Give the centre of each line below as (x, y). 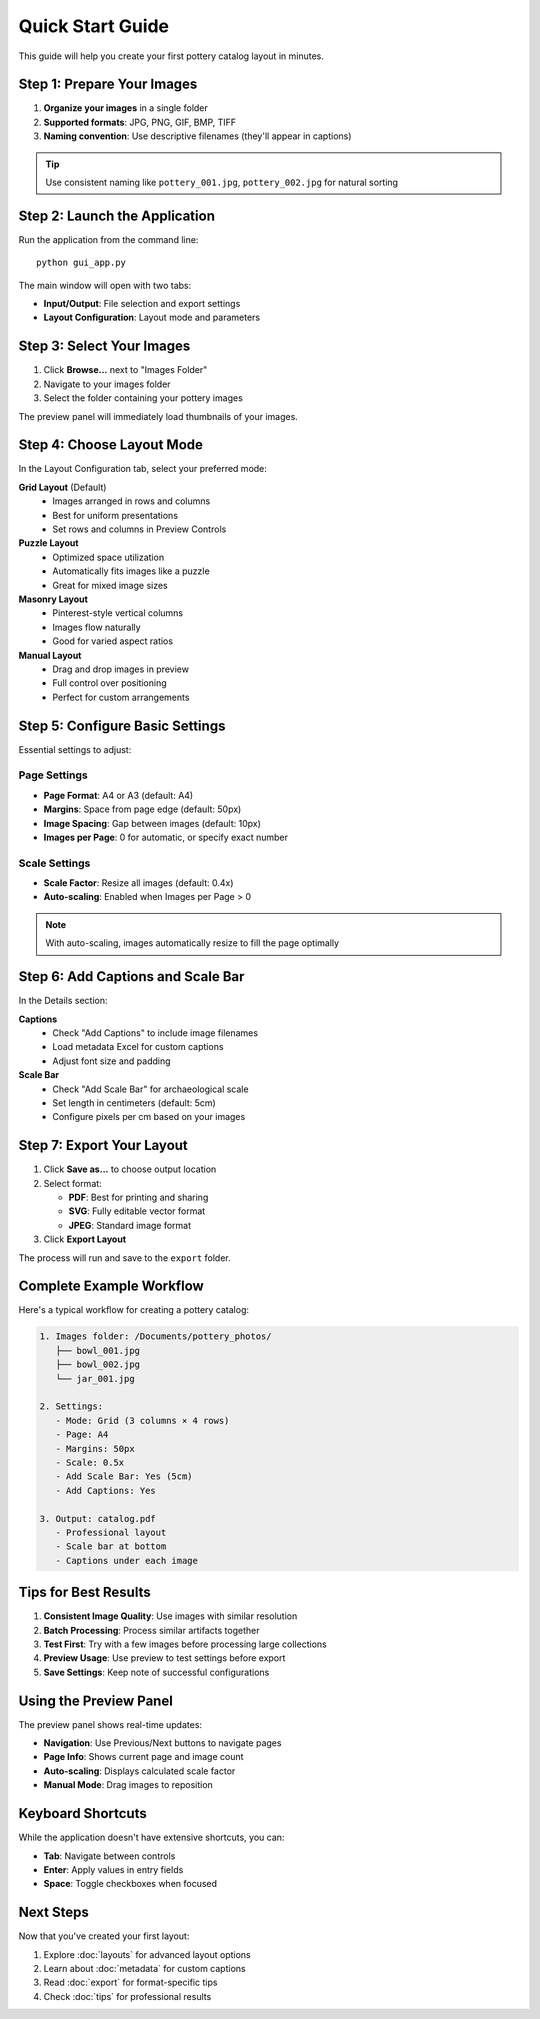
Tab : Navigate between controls (109, 1856)
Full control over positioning (109, 683)
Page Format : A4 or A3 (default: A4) (118, 795)
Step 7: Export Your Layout (103, 1145)
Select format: (72, 1183)
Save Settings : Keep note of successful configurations (156, 1672)
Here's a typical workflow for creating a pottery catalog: (134, 1310)
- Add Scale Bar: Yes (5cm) (124, 1476)
